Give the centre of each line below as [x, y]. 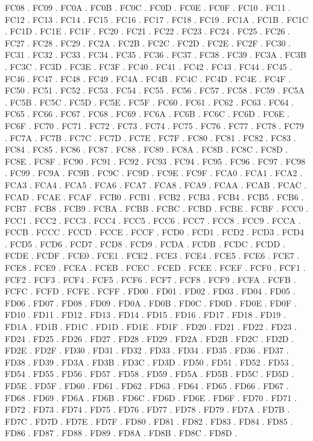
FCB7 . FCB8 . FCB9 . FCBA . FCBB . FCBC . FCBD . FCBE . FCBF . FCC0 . [157, 208]
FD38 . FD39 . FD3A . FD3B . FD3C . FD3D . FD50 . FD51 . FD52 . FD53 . [150, 362]
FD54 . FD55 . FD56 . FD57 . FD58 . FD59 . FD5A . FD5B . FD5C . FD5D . [150, 374]
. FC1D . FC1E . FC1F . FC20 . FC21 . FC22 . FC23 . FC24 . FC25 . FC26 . [148, 31]
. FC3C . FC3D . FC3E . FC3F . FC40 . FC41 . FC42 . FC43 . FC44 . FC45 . [149, 66]
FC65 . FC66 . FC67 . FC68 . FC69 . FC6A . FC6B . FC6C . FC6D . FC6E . [147, 114]
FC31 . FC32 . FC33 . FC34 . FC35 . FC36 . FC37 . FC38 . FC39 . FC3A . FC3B [156, 55]
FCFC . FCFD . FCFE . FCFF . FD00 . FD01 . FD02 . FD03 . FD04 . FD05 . [150, 291]
